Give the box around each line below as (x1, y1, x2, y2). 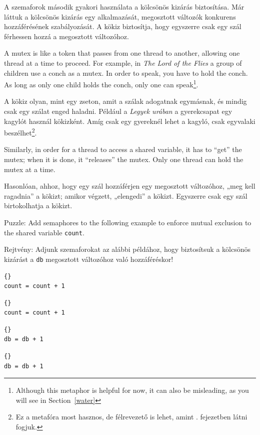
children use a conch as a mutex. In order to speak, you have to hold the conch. (4, 67, 248, 78)
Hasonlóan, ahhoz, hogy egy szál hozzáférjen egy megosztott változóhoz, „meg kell (4, 181, 255, 191)
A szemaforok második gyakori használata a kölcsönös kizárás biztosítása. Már (4, 2, 244, 12)
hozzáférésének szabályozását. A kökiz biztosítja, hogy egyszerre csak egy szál (4, 21, 241, 32)
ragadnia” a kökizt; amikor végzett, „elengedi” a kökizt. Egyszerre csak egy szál (4, 190, 247, 201)
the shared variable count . (4, 227, 84, 237)
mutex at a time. (4, 164, 55, 174)
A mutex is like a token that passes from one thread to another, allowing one (4, 48, 240, 58)
